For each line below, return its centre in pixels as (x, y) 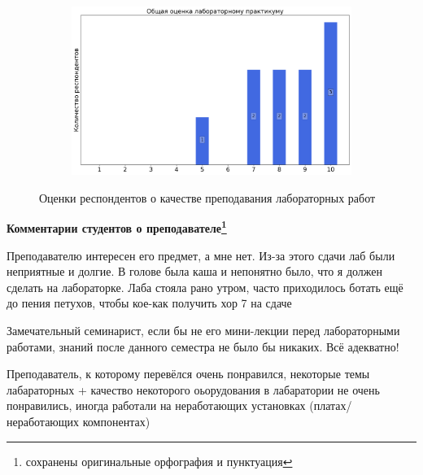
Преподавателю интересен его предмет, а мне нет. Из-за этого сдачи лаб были (201, 255)
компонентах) (116, 422)
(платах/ (331, 405)
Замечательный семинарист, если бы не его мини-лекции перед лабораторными (203, 331)
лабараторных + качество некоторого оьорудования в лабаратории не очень (193, 389)
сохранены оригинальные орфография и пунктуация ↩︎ (159, 461)
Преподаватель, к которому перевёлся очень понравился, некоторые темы (188, 374)
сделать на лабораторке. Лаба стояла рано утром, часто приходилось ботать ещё (205, 287)
